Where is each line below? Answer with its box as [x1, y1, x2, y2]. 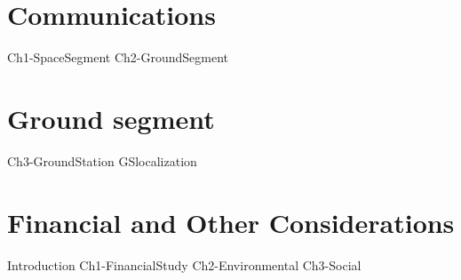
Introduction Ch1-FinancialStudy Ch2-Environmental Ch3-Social [7, 255, 362, 274]
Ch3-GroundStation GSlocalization [7, 151, 197, 170]
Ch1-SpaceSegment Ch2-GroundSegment [7, 48, 229, 67]
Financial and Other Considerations [7, 204, 455, 240]
